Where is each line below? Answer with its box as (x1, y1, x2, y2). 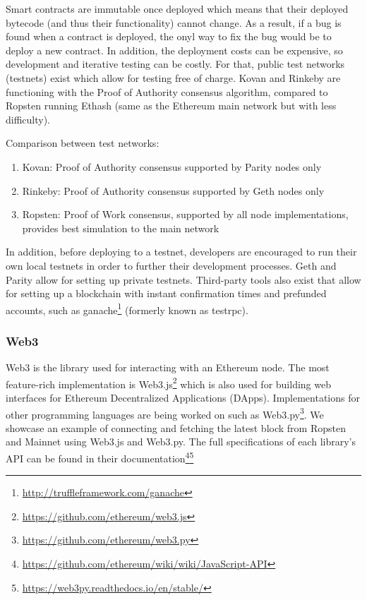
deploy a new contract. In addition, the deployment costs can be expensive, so (6, 42, 343, 57)
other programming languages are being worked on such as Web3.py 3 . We (6, 404, 324, 421)
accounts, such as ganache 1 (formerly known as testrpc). (6, 300, 248, 317)
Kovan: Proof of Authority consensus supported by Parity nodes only (22, 159, 322, 174)
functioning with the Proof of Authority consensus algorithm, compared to (6, 84, 328, 99)
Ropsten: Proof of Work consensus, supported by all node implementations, (22, 207, 349, 222)
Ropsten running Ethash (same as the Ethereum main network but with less (6, 98, 337, 113)
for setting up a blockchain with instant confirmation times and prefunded (6, 286, 327, 301)
